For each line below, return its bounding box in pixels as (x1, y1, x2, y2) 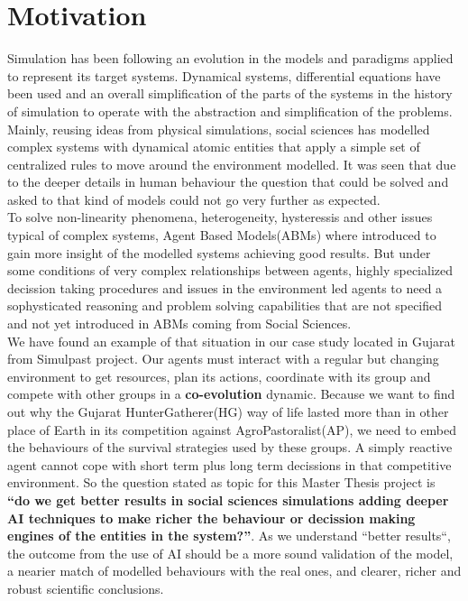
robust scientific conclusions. (7, 578, 164, 597)
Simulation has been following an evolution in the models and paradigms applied (7, 49, 454, 68)
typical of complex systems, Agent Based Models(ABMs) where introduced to (7, 226, 436, 245)
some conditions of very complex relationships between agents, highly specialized (7, 261, 454, 280)
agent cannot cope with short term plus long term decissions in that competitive (7, 455, 452, 474)
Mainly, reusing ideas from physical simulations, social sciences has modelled (7, 119, 430, 138)
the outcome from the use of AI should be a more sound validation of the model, (7, 543, 454, 562)
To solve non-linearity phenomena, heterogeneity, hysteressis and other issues (7, 208, 433, 227)
